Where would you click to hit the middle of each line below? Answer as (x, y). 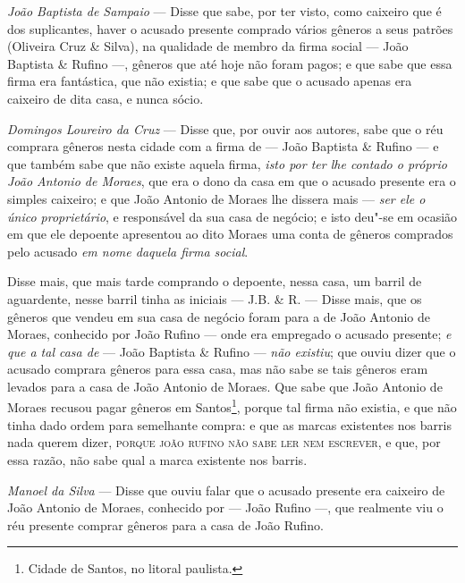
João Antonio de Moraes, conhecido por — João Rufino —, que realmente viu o (225, 507)
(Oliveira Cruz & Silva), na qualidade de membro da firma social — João (208, 46)
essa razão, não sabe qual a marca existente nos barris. (157, 459)
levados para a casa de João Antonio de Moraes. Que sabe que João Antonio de (225, 386)
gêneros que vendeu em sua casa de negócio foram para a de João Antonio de (219, 316)
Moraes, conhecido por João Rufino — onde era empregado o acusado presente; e (229, 334)
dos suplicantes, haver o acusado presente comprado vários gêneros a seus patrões (230, 28)
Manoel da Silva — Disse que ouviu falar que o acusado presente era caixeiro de (226, 490)
